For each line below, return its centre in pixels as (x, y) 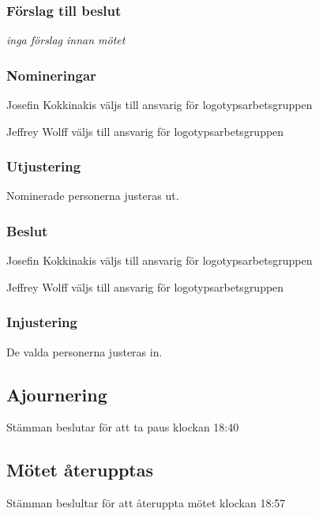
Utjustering (44, 166)
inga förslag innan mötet (66, 40)
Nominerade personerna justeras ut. (93, 196)
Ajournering (57, 394)
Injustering (42, 322)
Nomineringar (51, 75)
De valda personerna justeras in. (84, 351)
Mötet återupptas (80, 470)
